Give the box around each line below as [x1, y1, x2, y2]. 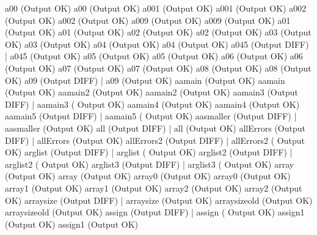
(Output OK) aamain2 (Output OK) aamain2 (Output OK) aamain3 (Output [5, 86, 298, 99]
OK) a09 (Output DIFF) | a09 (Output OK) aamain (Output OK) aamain [5, 73, 285, 86]
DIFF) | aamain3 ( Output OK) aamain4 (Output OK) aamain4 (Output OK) [5, 97, 300, 110]
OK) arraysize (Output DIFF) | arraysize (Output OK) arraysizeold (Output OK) [5, 193, 313, 206]
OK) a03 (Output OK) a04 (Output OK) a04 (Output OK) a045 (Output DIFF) [5, 37, 309, 50]
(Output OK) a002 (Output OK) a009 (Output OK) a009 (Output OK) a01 [5, 13, 291, 26]
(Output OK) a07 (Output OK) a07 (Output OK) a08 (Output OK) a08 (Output [5, 61, 312, 74]
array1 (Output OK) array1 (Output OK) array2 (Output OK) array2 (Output [5, 181, 302, 194]
